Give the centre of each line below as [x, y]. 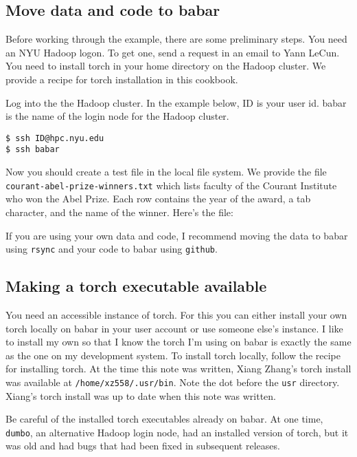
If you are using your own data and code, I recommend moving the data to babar [177, 235]
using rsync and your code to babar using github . [112, 249]
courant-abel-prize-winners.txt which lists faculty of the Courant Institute [171, 185]
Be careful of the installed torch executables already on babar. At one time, [164, 419]
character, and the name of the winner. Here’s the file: [119, 212]
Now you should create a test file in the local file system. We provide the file [166, 172]
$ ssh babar [33, 150]
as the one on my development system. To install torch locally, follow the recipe [173, 355]
